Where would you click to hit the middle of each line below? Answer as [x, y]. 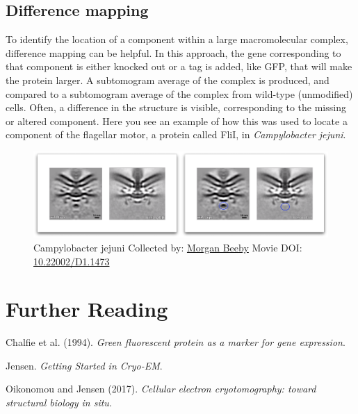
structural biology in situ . [59, 403]
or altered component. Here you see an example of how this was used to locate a [177, 121]
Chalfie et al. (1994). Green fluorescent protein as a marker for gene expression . [176, 342]
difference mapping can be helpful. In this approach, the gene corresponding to [173, 52]
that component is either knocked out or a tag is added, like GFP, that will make [179, 66]
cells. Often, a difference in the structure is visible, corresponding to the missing [176, 107]
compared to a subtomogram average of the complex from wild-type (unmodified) [179, 93]
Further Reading [87, 309]
